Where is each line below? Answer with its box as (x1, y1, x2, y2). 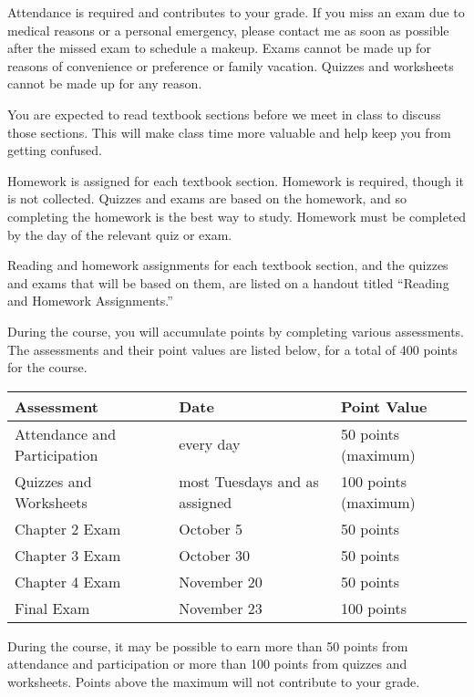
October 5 (179, 517, 243, 539)
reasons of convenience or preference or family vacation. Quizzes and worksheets (7, 56, 454, 75)
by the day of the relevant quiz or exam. (7, 224, 232, 244)
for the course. (7, 358, 88, 377)
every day (179, 433, 241, 455)
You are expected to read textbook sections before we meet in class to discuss (7, 104, 441, 123)
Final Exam (15, 597, 90, 619)
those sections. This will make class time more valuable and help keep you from (7, 122, 451, 141)
